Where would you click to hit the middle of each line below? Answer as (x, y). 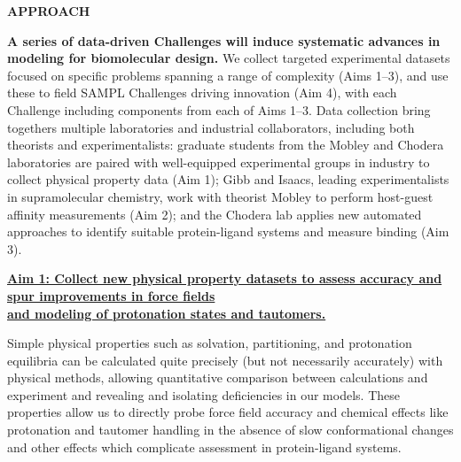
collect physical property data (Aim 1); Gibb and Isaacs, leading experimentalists (228, 179)
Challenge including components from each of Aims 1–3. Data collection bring (219, 109)
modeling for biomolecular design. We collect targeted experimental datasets (229, 58)
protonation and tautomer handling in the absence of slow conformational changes (230, 430)
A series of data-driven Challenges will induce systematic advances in (224, 40)
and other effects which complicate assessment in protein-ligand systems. (204, 447)
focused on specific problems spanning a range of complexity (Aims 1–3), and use (228, 75)
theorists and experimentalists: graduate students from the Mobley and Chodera (226, 145)
